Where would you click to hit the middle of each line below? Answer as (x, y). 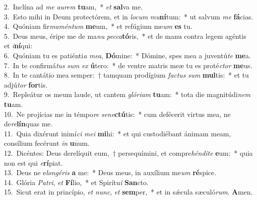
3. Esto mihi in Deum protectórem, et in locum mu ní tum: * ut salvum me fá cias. (129, 16)
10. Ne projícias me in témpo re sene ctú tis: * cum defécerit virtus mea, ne (117, 114)
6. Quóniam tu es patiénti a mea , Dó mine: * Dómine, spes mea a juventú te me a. (128, 55)
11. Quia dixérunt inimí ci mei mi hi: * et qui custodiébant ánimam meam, (118, 133)
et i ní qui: (18, 46)
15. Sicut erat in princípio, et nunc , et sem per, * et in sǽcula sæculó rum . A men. (128, 192)
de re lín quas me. (28, 124)
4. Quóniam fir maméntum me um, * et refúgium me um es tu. (98, 26)
